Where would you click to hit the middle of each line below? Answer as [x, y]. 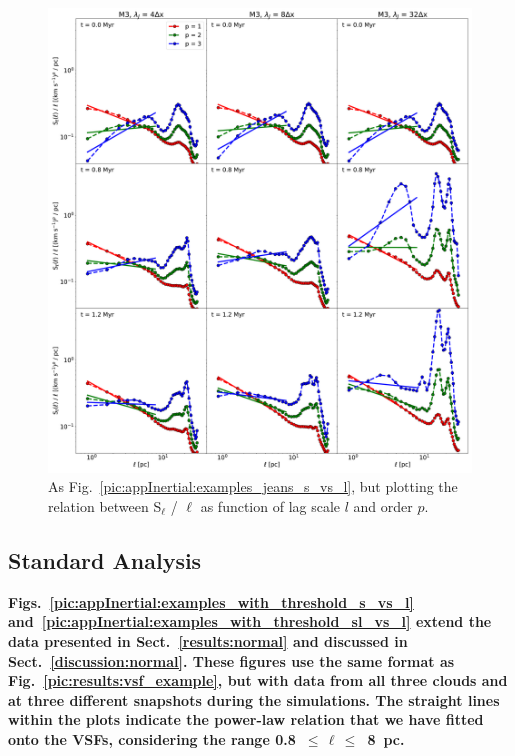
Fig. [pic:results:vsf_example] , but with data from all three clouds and [258, 680]
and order [383, 506]
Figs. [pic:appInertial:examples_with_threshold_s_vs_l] [211, 601]
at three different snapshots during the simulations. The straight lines [254, 699]
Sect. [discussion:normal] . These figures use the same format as [231, 660]
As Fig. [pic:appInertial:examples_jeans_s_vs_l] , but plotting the [253, 486]
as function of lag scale [270, 506]
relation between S [105, 506]
